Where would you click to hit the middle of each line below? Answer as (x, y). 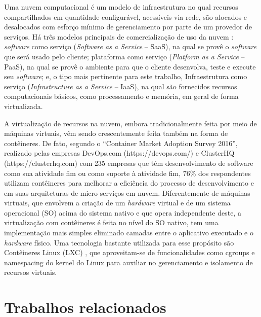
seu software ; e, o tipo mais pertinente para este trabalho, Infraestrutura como (126, 76)
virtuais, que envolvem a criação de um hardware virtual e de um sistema (117, 203)
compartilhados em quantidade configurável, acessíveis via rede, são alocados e (126, 16)
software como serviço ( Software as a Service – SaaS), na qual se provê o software (130, 46)
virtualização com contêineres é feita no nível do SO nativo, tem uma (111, 222)
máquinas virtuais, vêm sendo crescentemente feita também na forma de (116, 133)
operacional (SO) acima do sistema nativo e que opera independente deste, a (123, 212)
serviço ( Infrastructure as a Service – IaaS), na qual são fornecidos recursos (121, 86)
